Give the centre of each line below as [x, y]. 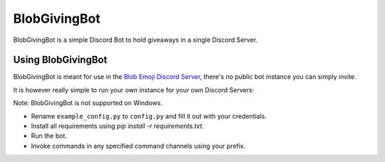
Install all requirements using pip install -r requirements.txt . [118, 126]
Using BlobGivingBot [60, 60]
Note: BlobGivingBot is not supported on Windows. [88, 103]
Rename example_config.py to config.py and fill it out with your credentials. [149, 116]
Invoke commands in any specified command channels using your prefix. [138, 146]
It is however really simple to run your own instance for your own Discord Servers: [134, 90]
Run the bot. [49, 136]
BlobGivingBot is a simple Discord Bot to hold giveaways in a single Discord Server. [135, 40]
